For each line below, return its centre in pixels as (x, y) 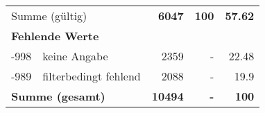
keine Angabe (75, 56)
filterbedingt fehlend (92, 76)
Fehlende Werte (55, 36)
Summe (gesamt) (58, 96)
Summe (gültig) (49, 16)
